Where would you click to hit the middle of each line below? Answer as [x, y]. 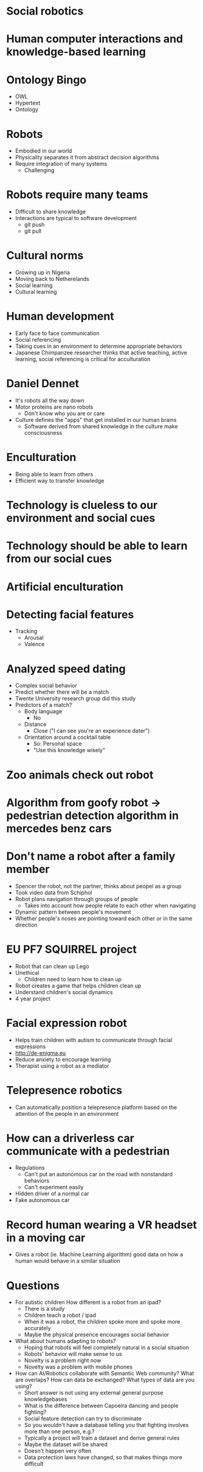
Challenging [39, 170]
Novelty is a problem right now [63, 1361]
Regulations [30, 1168]
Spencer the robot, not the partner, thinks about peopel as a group [98, 886]
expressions [30, 1046]
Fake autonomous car [42, 1200]
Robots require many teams [77, 195]
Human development [60, 316]
